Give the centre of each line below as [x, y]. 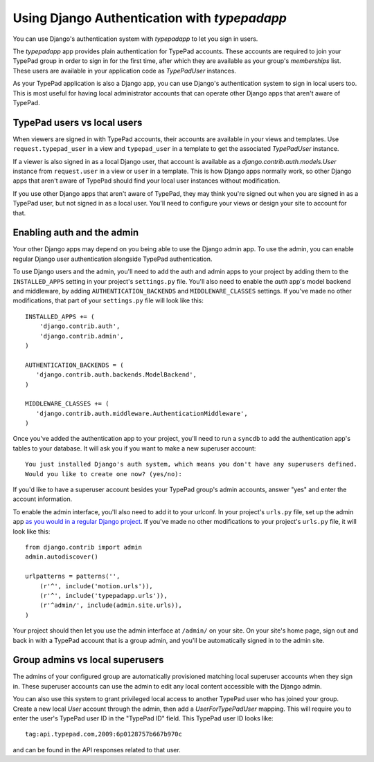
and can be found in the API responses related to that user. [97, 750]
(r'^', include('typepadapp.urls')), [103, 596]
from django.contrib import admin [83, 547]
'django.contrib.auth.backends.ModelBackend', [116, 375]
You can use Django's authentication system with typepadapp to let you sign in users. [135, 39]
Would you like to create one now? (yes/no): [104, 474]
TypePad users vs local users [78, 122]
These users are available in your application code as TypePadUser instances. [125, 71]
